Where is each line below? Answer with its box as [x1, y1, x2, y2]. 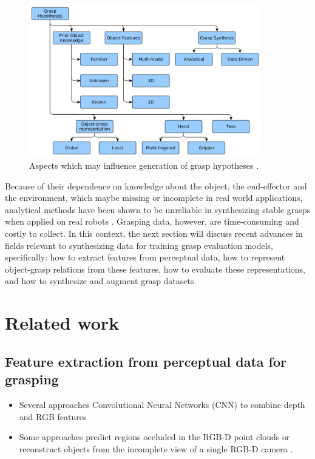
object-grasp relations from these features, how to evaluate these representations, [5, 262, 306, 275]
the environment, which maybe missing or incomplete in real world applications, [5, 191, 303, 204]
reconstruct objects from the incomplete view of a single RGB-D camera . [19, 442, 293, 455]
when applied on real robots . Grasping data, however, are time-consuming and [5, 215, 299, 228]
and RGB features [19, 410, 87, 423]
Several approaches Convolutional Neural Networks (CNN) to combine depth [19, 398, 305, 410]
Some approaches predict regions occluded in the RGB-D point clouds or [19, 430, 290, 443]
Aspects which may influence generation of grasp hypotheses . [29, 159, 259, 171]
